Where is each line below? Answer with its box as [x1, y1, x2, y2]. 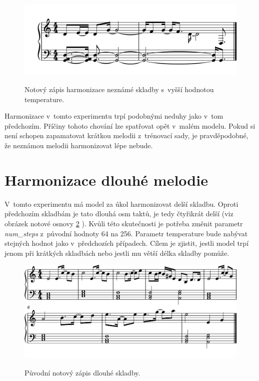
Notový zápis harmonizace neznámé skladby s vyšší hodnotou [24, 84, 214, 95]
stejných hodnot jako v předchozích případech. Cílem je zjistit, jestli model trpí [4, 238, 249, 248]
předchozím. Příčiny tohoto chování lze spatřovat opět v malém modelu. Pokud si [4, 120, 255, 131]
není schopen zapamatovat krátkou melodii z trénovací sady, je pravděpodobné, [4, 130, 248, 141]
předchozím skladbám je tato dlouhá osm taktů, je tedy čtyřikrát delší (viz [4, 208, 233, 219]
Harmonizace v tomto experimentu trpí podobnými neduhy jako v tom [4, 111, 223, 121]
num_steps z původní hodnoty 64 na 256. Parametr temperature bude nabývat [4, 228, 248, 238]
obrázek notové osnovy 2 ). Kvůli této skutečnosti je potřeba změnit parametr [4, 218, 243, 228]
